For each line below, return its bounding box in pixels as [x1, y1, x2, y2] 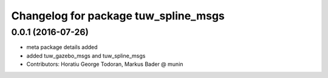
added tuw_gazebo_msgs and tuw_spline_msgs [26, 52, 146, 59]
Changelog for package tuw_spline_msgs [11, 9, 225, 22]
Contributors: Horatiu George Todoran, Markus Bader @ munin [26, 60, 183, 68]
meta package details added [26, 44, 98, 51]
